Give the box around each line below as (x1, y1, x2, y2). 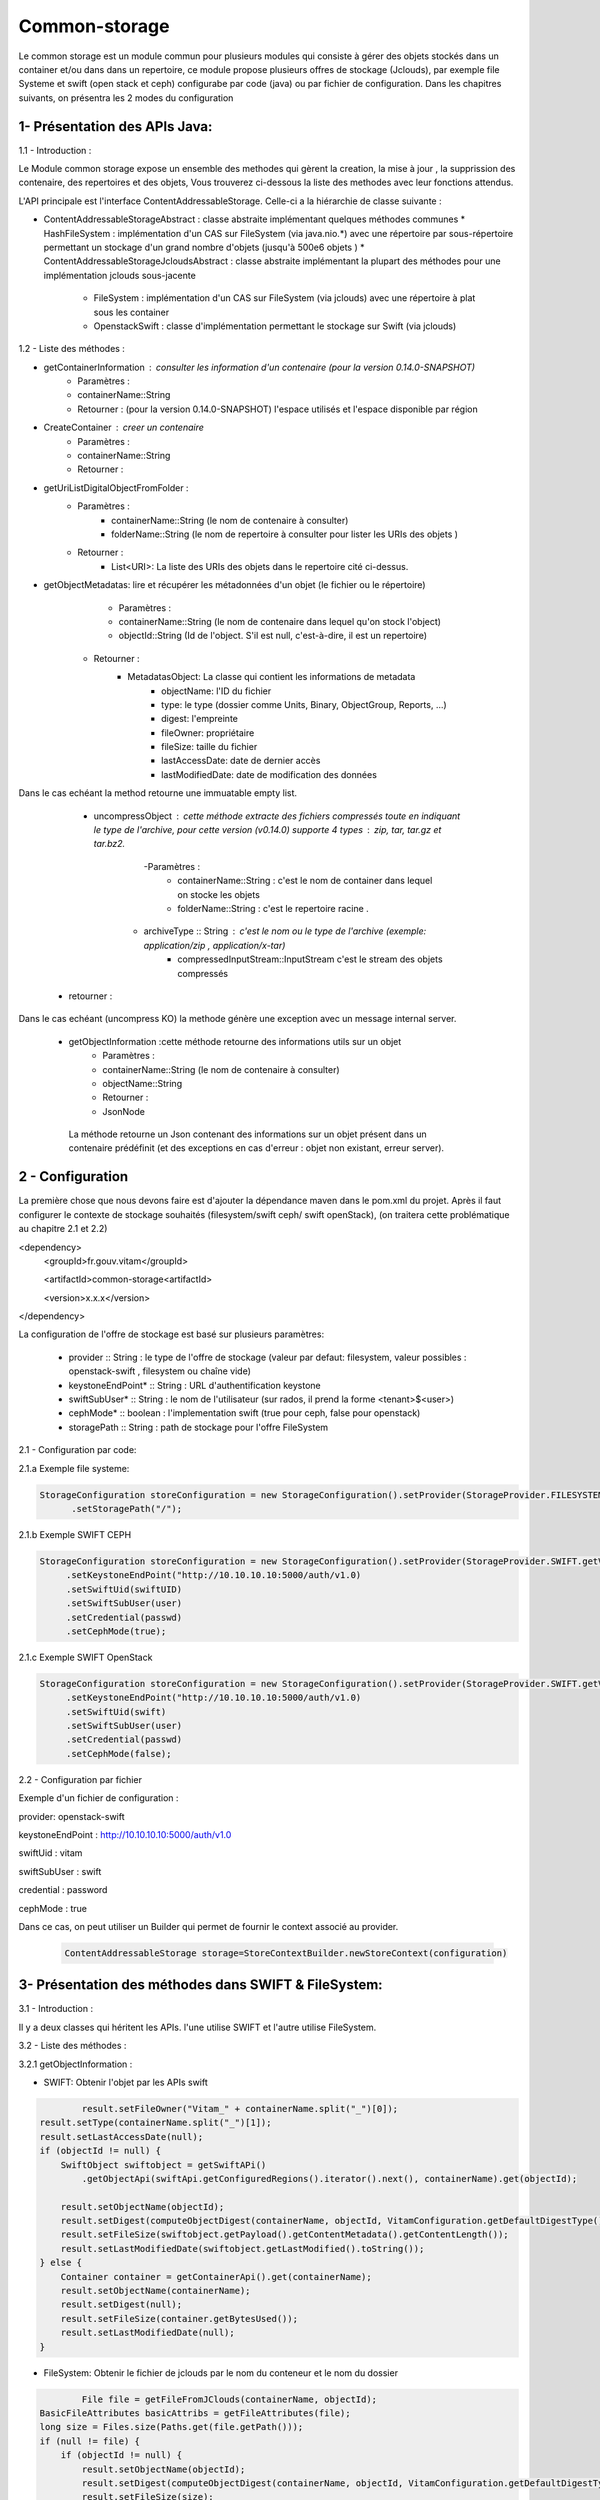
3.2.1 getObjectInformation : (18, 2058, 133, 2070)
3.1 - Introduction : (18, 2003, 94, 2015)
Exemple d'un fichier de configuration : (18, 1792, 179, 1804)
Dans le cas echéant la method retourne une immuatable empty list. (18, 787, 298, 799)
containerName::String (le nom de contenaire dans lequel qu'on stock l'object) (118, 615, 442, 627)
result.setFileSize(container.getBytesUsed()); (60, 2313, 299, 2324)
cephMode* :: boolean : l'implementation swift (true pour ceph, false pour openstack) (68, 1407, 421, 1419)
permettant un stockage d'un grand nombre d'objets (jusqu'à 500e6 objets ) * (43, 241, 365, 253)
